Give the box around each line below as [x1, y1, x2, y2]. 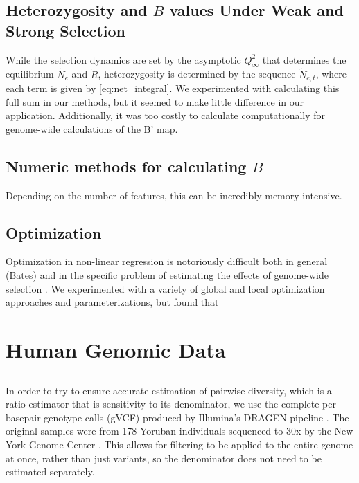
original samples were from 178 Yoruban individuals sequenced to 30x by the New [6, 423, 353, 438]
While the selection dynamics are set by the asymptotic [6, 52, 241, 66]
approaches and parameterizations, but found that [6, 295, 219, 309]
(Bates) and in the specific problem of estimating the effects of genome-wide [6, 268, 329, 282]
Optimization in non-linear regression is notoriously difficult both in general [6, 254, 328, 268]
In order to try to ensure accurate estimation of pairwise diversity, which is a [6, 383, 332, 397]
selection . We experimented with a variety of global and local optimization [6, 281, 325, 295]
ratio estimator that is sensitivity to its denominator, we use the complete [6, 397, 319, 411]
